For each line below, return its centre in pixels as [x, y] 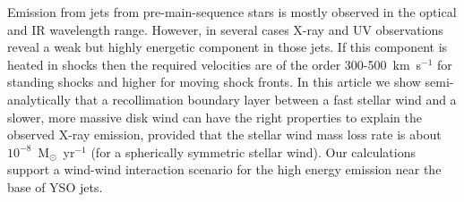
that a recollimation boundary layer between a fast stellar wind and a [266, 99]
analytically [39, 99]
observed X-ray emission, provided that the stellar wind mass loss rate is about [224, 135]
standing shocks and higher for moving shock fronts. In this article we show [214, 82]
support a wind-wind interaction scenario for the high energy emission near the [224, 169]
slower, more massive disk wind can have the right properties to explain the [215, 117]
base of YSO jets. [55, 186]
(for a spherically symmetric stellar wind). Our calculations [253, 151]
